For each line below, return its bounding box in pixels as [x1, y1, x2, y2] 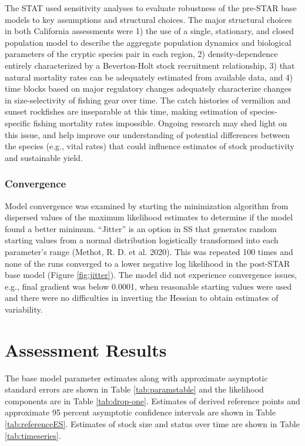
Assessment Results [5, 337, 167, 361]
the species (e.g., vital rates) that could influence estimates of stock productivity [5, 140, 294, 152]
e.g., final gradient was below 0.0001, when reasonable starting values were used [5, 280, 292, 292]
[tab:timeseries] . [5, 429, 61, 441]
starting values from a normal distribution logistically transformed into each [5, 234, 279, 246]
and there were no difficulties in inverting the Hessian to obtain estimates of [5, 291, 279, 304]
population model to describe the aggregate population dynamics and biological [5, 36, 291, 48]
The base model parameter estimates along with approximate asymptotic [5, 371, 268, 384]
